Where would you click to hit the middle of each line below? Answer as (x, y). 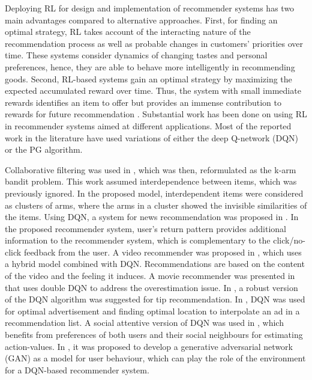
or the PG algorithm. (44, 149)
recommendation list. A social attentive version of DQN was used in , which (144, 323)
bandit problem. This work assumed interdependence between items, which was (151, 181)
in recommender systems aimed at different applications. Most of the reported (148, 125)
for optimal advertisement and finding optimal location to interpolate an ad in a (152, 311)
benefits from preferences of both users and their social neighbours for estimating (154, 335)
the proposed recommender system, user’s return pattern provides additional (146, 228)
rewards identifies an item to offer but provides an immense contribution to (143, 102)
